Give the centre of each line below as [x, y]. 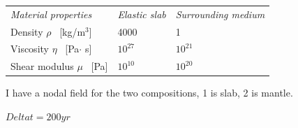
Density [27, 31]
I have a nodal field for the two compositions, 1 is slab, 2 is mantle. [149, 93]
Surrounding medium [220, 14]
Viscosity [30, 49]
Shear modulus [42, 66]
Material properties [51, 14]
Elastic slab [142, 14]
